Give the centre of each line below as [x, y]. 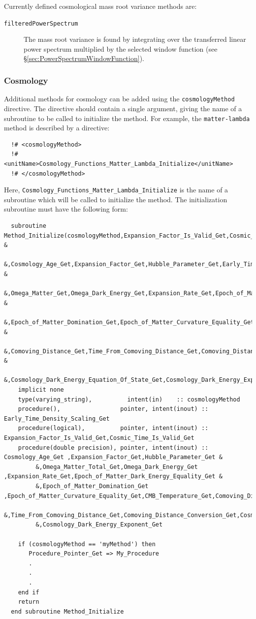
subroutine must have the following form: [66, 209]
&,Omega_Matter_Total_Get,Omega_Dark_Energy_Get [117, 467]
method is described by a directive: [57, 128]
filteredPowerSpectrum [41, 23]
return [29, 602]
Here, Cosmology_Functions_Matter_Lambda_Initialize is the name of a [116, 190]
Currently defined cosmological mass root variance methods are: [100, 6]
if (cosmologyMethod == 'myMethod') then [87, 544]
